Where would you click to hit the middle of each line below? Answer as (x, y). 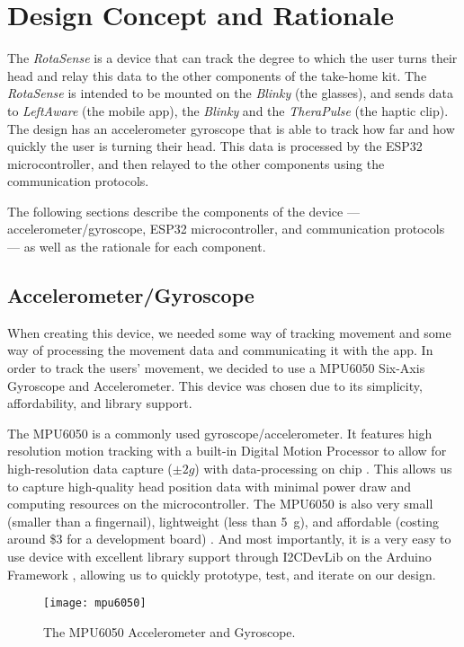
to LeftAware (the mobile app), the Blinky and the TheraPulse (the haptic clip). (228, 110)
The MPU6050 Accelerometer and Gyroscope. (170, 631)
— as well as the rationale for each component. (137, 247)
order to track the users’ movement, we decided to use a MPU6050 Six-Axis (216, 368)
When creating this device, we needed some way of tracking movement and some (229, 332)
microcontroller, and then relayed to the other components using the (196, 163)
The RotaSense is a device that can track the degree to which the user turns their (232, 58)
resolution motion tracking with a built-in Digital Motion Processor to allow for (227, 451)
